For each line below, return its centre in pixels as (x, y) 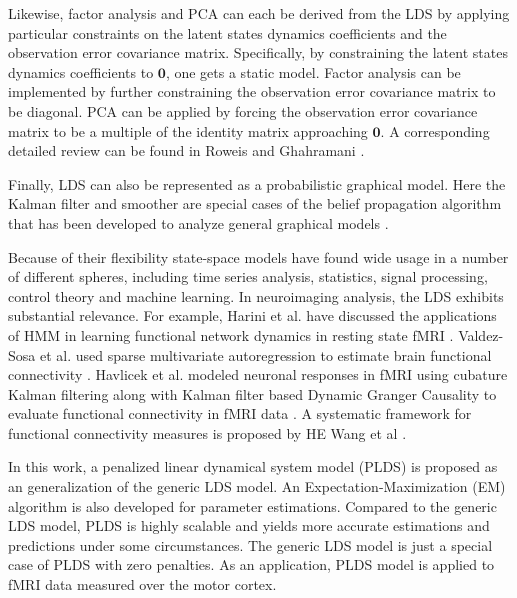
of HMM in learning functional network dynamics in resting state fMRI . (231, 334)
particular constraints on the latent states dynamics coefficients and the (227, 32)
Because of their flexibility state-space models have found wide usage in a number (258, 256)
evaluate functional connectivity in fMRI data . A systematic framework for (240, 413)
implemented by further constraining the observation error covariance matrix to (252, 91)
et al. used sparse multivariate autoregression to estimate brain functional (265, 354)
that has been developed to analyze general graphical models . (198, 222)
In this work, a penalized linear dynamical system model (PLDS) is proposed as (253, 466)
